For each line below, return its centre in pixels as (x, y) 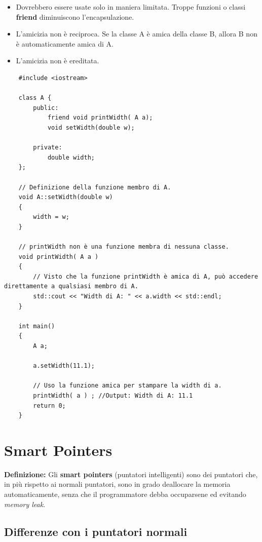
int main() (37, 326)
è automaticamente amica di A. (65, 43)
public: (46, 108)
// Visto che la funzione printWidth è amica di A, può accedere (146, 276)
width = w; (51, 217)
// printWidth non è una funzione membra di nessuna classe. (124, 247)
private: (48, 148)
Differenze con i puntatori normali (96, 531)
